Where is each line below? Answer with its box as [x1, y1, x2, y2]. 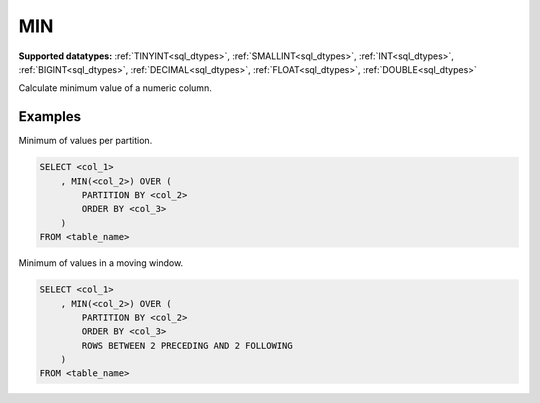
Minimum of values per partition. [18, 135, 153, 147]
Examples [18, 108, 82, 125]
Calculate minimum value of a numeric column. [18, 82, 212, 94]
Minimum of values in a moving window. [18, 257, 184, 269]
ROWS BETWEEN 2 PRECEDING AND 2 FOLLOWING [81, 340, 294, 351]
